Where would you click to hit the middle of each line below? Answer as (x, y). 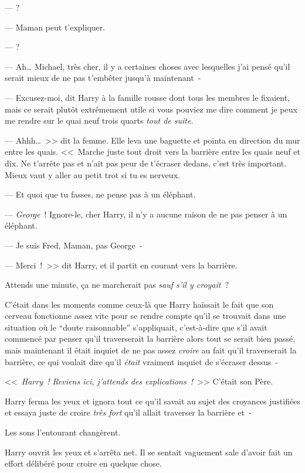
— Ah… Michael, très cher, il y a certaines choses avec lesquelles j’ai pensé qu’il (148, 66)
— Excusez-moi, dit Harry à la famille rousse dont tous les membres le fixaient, (148, 97)
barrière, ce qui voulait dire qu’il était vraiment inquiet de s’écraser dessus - (142, 361)
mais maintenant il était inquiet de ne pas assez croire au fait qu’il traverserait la (151, 350)
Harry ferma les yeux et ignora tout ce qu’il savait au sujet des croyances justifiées (152, 401)
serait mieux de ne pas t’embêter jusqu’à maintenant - (103, 78)
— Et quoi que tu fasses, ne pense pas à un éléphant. (100, 194)
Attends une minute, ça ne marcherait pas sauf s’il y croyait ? (117, 285)
